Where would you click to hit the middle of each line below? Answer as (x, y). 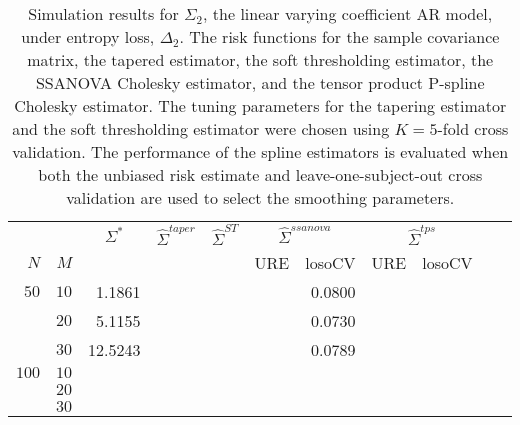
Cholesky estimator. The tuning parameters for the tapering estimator (260, 105)
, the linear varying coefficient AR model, (348, 13)
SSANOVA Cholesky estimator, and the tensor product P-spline (260, 82)
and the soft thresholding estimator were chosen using (201, 128)
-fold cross (473, 128)
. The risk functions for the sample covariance (339, 36)
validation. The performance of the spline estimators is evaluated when (260, 151)
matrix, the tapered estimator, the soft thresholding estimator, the (260, 59)
